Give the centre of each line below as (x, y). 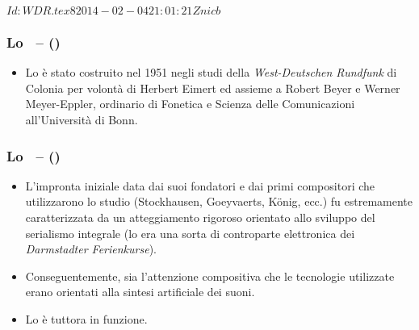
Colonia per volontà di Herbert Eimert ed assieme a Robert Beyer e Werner (213, 88)
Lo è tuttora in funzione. (86, 318)
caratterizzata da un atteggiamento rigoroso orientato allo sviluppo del (200, 217)
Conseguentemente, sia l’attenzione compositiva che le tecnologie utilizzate (210, 276)
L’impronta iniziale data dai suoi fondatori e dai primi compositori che (200, 185)
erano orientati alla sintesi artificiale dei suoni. (140, 292)
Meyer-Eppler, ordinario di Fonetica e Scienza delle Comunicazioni (190, 104)
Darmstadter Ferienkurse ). (91, 249)
